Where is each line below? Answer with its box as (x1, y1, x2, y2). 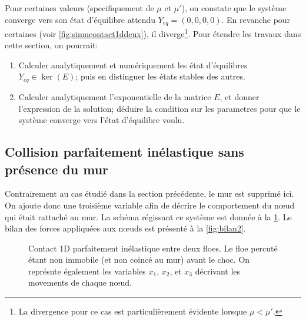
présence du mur (5, 160, 109, 178)
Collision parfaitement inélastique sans (5, 143, 244, 161)
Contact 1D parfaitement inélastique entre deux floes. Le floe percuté (28, 241, 278, 254)
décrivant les (195, 264, 241, 277)
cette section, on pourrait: (5, 39, 98, 51)
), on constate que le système (181, 2, 287, 14)
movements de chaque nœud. (28, 276, 132, 289)
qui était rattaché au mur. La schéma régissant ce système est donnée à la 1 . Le (5, 210, 292, 223)
